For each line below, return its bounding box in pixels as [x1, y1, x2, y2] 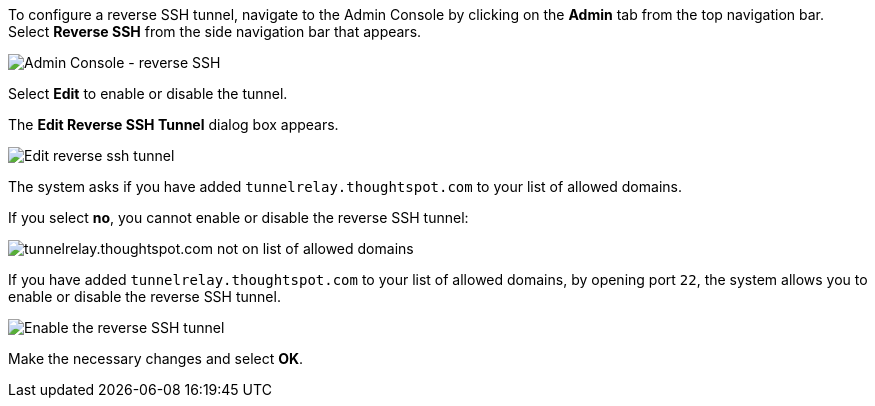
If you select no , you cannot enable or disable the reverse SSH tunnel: [8, 209, 469, 226]
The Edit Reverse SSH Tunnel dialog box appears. [8, 116, 339, 133]
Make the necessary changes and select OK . [8, 350, 304, 367]
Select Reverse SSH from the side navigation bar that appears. [8, 23, 422, 40]
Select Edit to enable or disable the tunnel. [8, 85, 288, 102]
